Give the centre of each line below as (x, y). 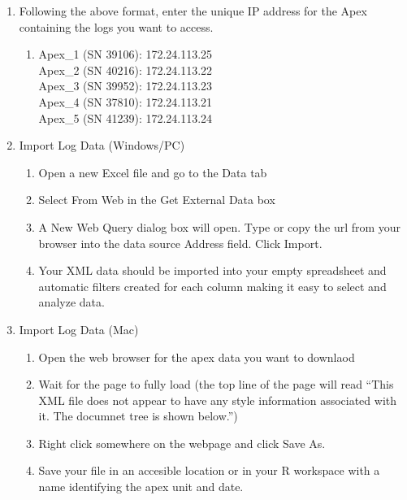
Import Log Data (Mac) (79, 329)
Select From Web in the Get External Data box (157, 200)
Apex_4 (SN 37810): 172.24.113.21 (126, 101)
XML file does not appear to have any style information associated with (218, 400)
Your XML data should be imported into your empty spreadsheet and (212, 270)
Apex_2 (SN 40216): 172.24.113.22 (126, 70)
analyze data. (71, 302)
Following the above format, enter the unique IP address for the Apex (193, 11)
